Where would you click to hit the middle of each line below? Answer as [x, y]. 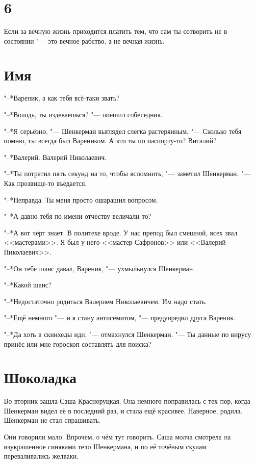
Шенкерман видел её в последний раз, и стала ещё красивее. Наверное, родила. [123, 410]
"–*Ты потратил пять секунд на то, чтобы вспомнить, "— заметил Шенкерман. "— [127, 173]
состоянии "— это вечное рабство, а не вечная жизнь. [84, 40]
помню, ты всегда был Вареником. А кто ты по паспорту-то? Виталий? [110, 141]
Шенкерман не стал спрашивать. [52, 420]
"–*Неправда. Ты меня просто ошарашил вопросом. [81, 199]
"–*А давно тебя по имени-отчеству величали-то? [78, 216]
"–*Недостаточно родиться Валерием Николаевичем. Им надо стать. [105, 301]
